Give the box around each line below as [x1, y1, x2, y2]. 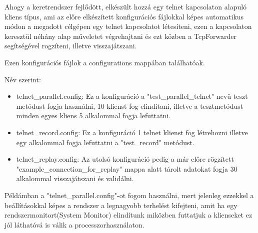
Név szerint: [4, 74, 41, 84]
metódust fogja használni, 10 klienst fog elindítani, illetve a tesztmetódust [16, 100, 243, 111]
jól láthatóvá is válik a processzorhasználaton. [4, 219, 144, 230]
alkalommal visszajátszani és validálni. [16, 173, 134, 184]
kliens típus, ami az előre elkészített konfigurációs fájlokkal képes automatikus [4, 11, 244, 21]
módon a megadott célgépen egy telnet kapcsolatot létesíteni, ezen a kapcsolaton [4, 21, 252, 31]
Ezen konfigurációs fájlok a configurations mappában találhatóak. [4, 57, 205, 67]
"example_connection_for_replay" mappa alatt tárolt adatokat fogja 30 [16, 163, 237, 174]
